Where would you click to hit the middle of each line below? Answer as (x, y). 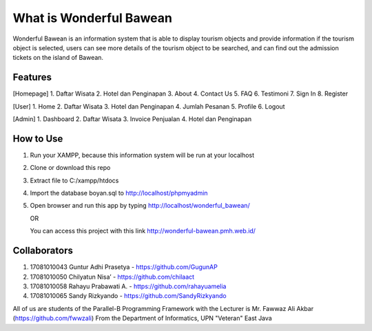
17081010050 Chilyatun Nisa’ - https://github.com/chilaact (112, 277)
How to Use (38, 139)
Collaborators (43, 251)
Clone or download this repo (70, 168)
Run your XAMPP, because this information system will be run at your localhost (142, 155)
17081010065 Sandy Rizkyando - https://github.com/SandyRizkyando (128, 296)
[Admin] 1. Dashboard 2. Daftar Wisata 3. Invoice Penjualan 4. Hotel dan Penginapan (132, 119)
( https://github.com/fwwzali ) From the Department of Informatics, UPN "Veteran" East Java (142, 318)
